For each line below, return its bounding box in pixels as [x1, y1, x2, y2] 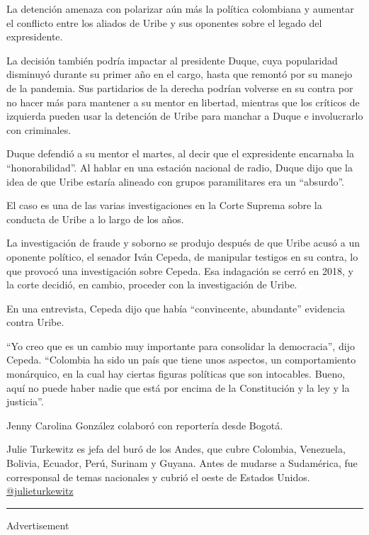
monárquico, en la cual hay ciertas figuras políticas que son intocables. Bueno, [6, 366, 346, 381]
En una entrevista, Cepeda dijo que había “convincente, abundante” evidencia [6, 300, 345, 315]
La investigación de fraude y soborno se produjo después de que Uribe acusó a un [6, 235, 360, 250]
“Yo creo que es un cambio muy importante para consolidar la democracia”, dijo [6, 338, 355, 353]
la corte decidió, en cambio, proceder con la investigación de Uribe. [6, 277, 297, 292]
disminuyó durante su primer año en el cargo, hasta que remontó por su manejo [6, 67, 353, 81]
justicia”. [6, 394, 44, 409]
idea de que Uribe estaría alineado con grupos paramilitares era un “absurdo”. [6, 174, 344, 188]
